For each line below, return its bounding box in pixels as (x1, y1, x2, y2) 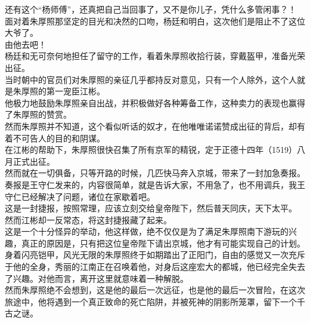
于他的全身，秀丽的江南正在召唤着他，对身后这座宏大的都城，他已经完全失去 (5, 260, 305, 273)
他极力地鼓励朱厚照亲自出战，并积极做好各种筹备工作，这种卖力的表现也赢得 (5, 96, 305, 109)
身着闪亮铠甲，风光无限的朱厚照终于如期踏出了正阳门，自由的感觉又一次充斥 (5, 248, 305, 261)
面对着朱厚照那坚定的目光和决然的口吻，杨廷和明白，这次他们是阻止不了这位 (5, 14, 305, 27)
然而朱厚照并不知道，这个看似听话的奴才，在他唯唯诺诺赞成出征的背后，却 (5, 119, 297, 132)
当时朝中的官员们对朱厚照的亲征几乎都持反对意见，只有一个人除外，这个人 (5, 73, 297, 85)
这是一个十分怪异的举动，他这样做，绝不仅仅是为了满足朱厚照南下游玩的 (5, 225, 289, 238)
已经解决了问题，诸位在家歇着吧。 (21, 190, 155, 202)
